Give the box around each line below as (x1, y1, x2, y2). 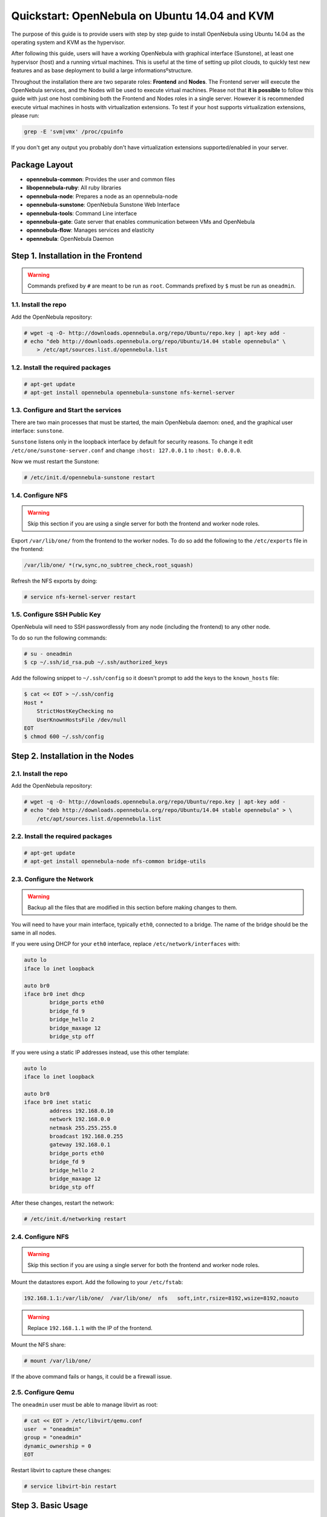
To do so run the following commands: (11, 634, 107, 641)
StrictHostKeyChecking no (36, 708, 114, 715)
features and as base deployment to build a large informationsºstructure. (11, 67, 193, 74)
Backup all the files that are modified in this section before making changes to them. (27, 904, 237, 911)
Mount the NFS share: (11, 1341, 66, 1348)
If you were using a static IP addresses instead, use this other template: (11, 1049, 190, 1056)
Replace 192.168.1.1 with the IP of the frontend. (27, 1325, 153, 1332)
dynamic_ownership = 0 (24, 1442, 91, 1450)
